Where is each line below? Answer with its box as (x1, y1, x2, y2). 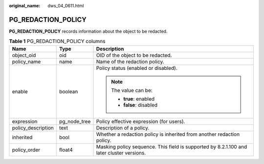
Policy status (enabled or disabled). (96, 64, 178, 71)
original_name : (9, 3, 41, 8)
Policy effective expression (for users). (96, 118, 185, 124)
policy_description (12, 124, 54, 131)
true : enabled (123, 95, 155, 102)
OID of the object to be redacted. (96, 52, 172, 59)
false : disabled (123, 102, 158, 108)
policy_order (12, 146, 41, 153)
